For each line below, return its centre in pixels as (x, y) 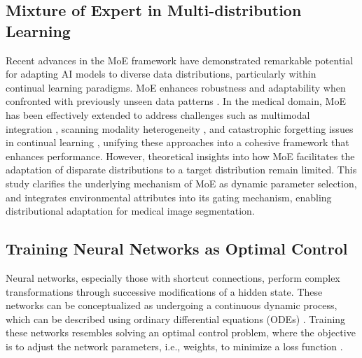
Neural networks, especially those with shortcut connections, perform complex (173, 277)
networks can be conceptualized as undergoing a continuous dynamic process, (172, 305)
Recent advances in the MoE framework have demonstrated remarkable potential (180, 60)
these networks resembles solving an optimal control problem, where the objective (181, 332)
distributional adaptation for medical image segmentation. (130, 211)
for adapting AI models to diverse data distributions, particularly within (161, 74)
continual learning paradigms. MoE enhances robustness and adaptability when (176, 87)
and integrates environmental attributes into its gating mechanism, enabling (169, 197)
